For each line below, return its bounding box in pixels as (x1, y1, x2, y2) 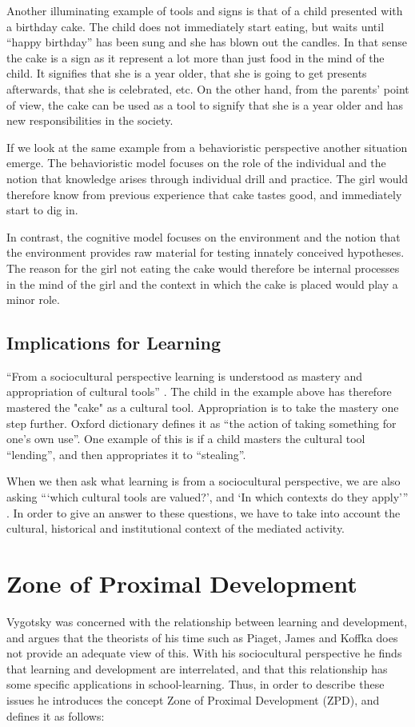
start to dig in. (6, 202, 78, 218)
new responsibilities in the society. (6, 112, 174, 129)
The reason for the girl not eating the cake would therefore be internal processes (6, 259, 400, 276)
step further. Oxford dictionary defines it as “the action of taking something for (6, 414, 397, 431)
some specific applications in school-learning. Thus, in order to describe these (6, 676, 385, 693)
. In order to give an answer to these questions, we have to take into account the (6, 504, 401, 521)
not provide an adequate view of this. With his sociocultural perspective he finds (6, 645, 402, 661)
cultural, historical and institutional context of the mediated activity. (6, 520, 345, 537)
